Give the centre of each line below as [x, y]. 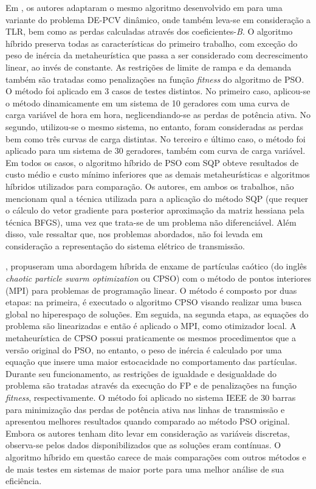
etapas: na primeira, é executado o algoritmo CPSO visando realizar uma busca [154, 302]
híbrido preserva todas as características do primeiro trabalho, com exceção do [152, 43]
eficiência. [24, 481]
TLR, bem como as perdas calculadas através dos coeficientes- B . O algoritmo [149, 31]
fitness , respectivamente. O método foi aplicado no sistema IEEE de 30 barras [151, 397]
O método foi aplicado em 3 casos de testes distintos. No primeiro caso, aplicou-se [158, 91]
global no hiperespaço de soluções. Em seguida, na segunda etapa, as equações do [157, 314]
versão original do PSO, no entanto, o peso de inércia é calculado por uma [144, 349]
